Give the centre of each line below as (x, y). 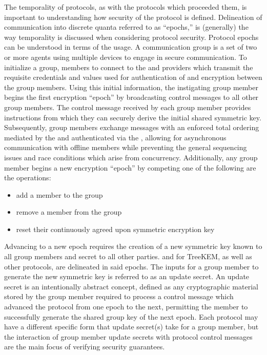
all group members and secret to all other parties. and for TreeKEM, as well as (128, 256)
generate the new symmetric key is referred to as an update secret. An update (127, 276)
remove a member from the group (69, 212)
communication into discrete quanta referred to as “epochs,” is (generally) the (126, 27)
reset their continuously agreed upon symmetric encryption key (115, 229)
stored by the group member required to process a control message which (119, 296)
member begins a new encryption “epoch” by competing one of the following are (130, 167)
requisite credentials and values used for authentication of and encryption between (133, 77)
